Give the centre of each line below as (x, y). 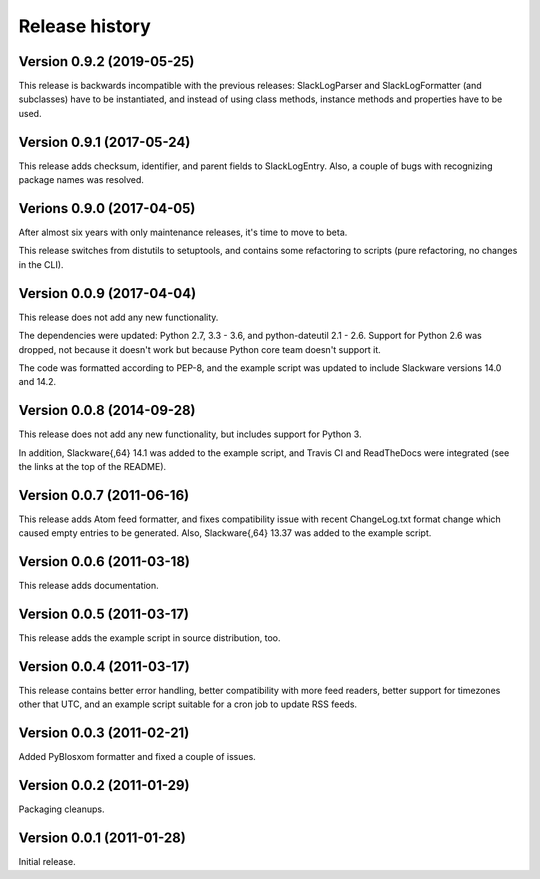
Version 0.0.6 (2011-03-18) (104, 561)
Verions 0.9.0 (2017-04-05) (107, 208)
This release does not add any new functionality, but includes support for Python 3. (190, 434)
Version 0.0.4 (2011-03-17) (104, 666)
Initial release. (47, 862)
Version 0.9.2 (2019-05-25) (106, 61)
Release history (85, 26)
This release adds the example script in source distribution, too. (149, 638)
